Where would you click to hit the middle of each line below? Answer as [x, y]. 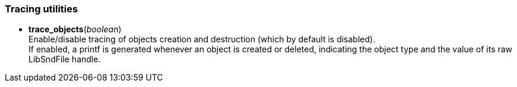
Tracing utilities [42, 9]
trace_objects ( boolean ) [75, 29]
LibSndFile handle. [65, 59]
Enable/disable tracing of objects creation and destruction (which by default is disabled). [202, 39]
